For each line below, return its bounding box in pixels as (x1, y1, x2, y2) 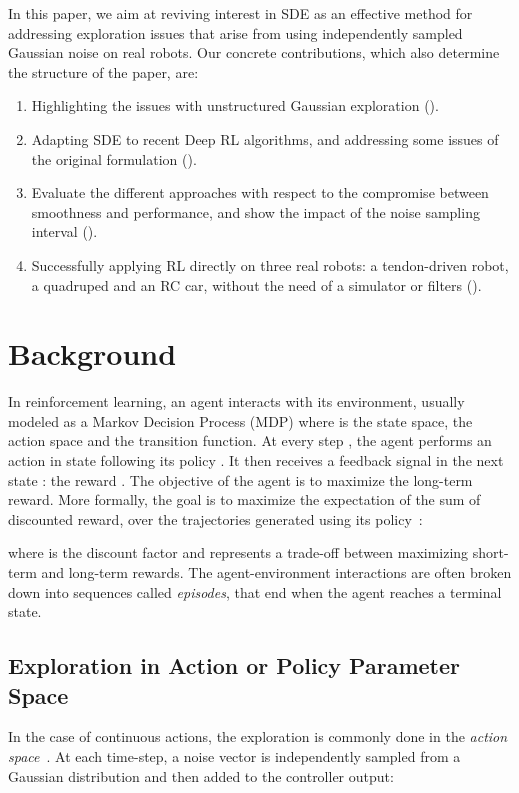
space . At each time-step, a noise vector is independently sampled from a (8, 745, 461, 766)
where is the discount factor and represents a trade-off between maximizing (8, 542, 469, 563)
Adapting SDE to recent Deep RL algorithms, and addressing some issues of (31, 128, 499, 149)
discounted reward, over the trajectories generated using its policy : (8, 508, 423, 529)
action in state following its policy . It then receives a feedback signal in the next (8, 450, 504, 471)
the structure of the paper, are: (8, 61, 199, 82)
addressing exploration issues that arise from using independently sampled (8, 22, 463, 43)
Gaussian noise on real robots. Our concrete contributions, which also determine (8, 42, 500, 63)
